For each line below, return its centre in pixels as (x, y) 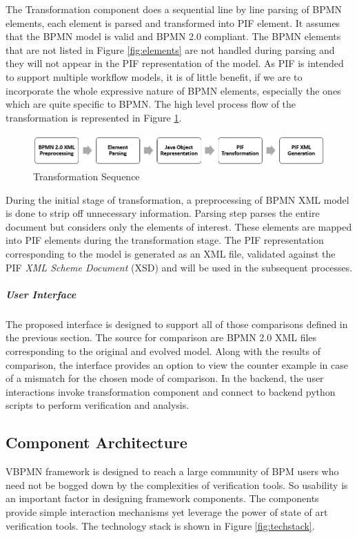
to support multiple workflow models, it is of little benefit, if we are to (154, 76)
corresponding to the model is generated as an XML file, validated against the (171, 254)
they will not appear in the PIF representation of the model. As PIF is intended (175, 63)
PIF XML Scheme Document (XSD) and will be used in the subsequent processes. (179, 267)
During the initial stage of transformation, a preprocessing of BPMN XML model (177, 199)
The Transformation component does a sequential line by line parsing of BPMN (174, 9)
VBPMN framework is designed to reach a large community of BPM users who (172, 471)
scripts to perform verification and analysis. (98, 405)
